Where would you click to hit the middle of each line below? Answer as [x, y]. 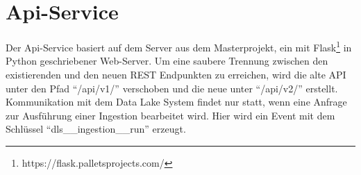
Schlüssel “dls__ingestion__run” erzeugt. [96, 129]
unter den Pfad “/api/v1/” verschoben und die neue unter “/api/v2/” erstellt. [172, 88]
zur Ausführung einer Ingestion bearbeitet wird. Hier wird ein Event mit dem [170, 115]
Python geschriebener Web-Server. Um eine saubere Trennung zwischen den [167, 61]
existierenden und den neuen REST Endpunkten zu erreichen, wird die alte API [176, 74]
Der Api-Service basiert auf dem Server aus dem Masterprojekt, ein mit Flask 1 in [179, 46]
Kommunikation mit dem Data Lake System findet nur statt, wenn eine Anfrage [176, 102]
